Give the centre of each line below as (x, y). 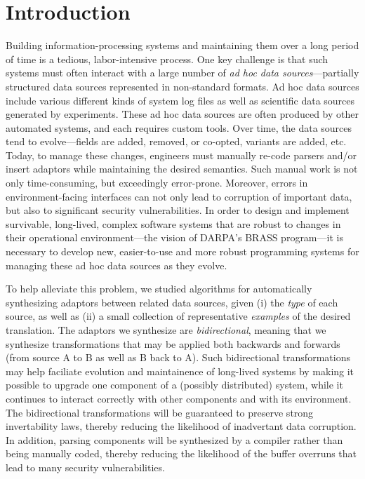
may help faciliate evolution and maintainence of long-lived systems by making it (180, 371)
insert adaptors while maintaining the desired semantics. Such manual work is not (182, 169)
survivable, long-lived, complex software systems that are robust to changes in (173, 223)
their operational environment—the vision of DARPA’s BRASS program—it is (174, 237)
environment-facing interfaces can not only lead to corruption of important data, (179, 196)
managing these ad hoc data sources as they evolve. (117, 265)
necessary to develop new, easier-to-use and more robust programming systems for (182, 251)
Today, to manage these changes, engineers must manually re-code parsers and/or (181, 155)
